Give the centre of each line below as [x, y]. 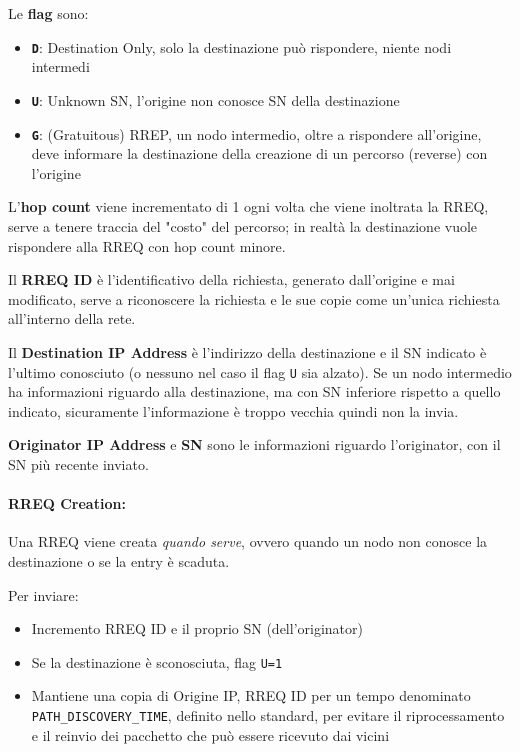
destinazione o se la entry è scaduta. [119, 560]
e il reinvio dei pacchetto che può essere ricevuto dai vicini [210, 734]
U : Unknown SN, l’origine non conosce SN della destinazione [215, 99]
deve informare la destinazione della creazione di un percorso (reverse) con [259, 153]
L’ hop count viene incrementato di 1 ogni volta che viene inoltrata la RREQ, [248, 206]
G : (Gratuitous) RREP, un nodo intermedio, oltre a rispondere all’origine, [256, 133]
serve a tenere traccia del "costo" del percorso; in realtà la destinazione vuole [243, 225]
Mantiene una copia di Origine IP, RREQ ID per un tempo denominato [251, 695]
